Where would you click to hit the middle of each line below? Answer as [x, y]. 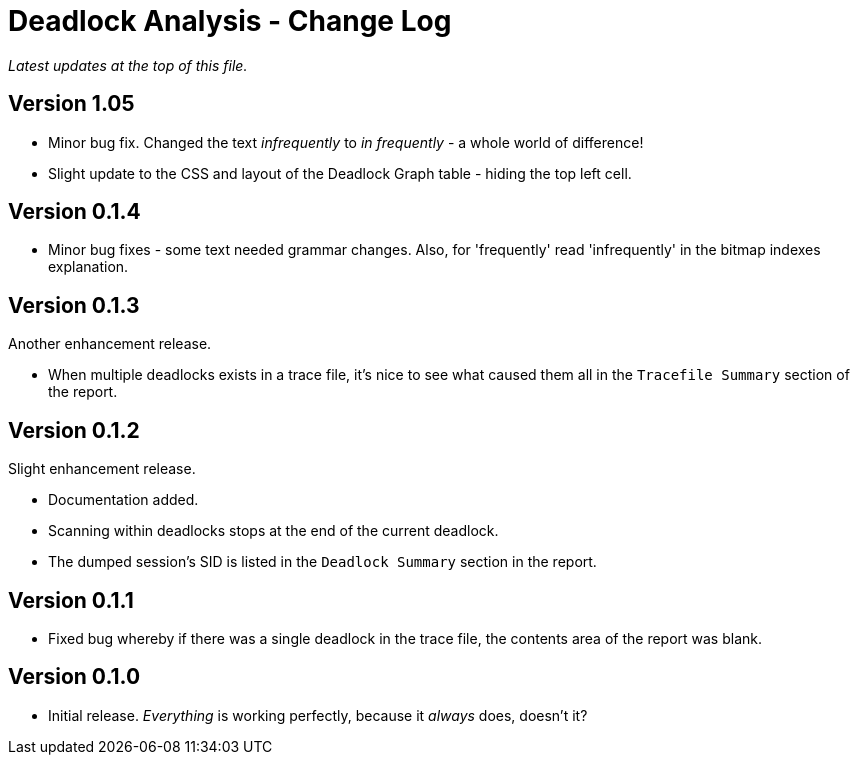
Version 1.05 [71, 104]
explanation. [88, 267]
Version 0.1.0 [74, 677]
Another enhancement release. [110, 344]
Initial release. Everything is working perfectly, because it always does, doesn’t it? [318, 715]
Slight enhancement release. [102, 469]
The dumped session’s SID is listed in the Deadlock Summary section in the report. [322, 562]
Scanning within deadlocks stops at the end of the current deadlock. [273, 531]
